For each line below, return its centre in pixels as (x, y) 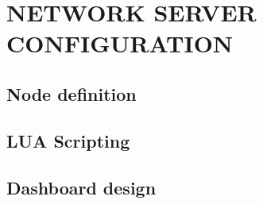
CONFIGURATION (120, 43)
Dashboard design (81, 187)
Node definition (72, 93)
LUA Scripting (68, 140)
